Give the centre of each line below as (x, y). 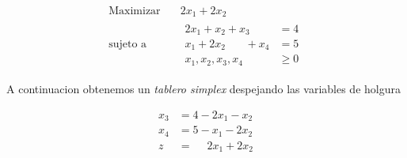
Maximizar (135, 11)
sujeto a (128, 45)
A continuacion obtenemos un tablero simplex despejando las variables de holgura (203, 88)
